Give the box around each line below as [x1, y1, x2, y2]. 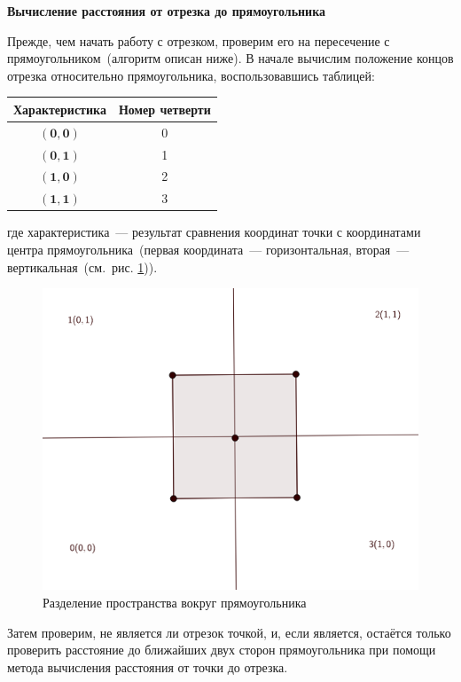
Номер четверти [118, 99, 211, 118]
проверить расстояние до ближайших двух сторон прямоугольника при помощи [7, 640, 436, 659]
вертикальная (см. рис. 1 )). [7, 257, 158, 276]
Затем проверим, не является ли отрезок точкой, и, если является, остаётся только [7, 623, 451, 641]
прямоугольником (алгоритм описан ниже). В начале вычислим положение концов [7, 49, 454, 67]
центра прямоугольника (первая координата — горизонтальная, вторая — [7, 239, 410, 258]
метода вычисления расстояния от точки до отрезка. [7, 657, 288, 676]
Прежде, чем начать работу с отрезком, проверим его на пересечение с [7, 31, 390, 50]
